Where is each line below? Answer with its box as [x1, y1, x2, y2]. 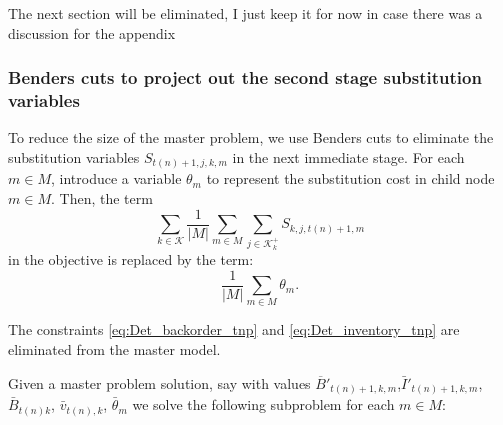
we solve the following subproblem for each [132, 394, 395, 415]
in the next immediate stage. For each [232, 146, 465, 167]
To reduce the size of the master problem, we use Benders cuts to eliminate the [8, 127, 494, 148]
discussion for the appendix [8, 22, 176, 43]
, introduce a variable [50, 168, 182, 189]
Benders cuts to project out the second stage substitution [8, 65, 482, 90]
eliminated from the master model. [8, 338, 221, 359]
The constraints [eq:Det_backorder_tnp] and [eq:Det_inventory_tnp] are [8, 319, 460, 340]
